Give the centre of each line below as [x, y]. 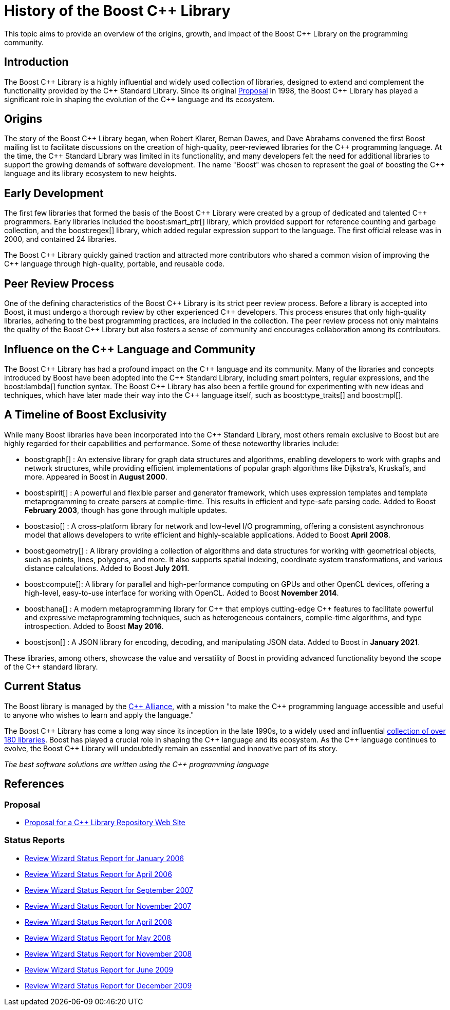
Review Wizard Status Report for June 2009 [99, 969]
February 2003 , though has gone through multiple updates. [126, 510]
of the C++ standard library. [51, 666]
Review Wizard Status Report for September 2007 [109, 890]
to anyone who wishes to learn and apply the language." [99, 715]
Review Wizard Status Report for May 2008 [98, 938]
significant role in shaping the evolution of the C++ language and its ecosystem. [139, 99]
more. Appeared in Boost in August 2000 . [96, 477]
